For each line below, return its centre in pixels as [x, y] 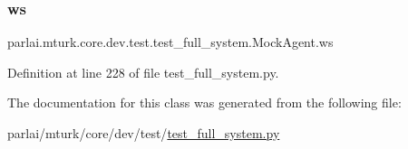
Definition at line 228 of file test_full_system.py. [143, 72]
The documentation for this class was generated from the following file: [204, 102]
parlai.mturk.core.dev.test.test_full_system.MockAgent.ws [170, 42]
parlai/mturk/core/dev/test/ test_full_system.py [144, 133]
